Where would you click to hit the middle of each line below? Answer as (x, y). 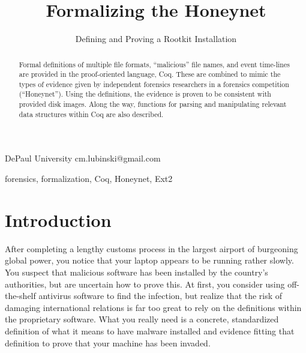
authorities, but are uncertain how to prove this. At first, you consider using (145, 284)
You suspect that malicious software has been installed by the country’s (136, 272)
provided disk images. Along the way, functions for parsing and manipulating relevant (153, 104)
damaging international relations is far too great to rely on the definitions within (153, 307)
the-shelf (20, 296)
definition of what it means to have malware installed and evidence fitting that (150, 330)
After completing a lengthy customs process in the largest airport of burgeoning (151, 248)
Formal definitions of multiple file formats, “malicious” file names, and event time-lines (154, 64)
